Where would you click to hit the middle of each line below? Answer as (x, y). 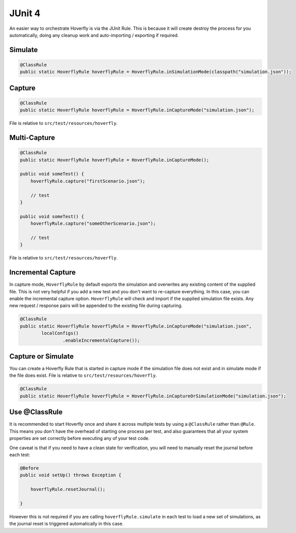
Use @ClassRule (36, 412)
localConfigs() (60, 333)
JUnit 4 (25, 13)
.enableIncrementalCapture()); (101, 340)
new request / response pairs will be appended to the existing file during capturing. (96, 305)
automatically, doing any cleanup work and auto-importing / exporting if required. (94, 35)
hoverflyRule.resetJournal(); (68, 490)
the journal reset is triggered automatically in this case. (66, 524)
